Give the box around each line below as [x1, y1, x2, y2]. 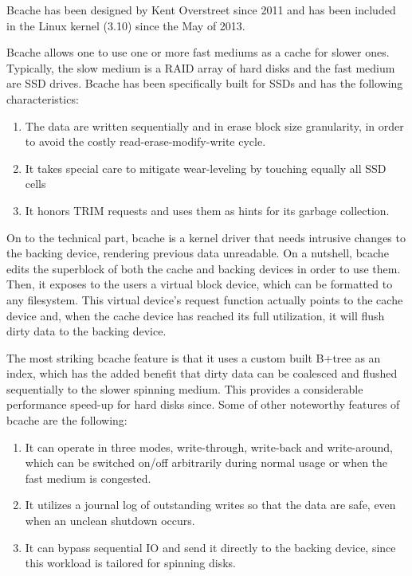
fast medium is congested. [25, 469, 151, 486]
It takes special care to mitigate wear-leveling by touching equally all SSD [25, 159, 386, 176]
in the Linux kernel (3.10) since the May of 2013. [6, 17, 245, 33]
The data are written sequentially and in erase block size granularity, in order [25, 117, 404, 134]
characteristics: [6, 90, 79, 107]
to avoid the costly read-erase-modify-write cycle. [25, 133, 266, 150]
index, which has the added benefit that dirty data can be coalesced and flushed [6, 365, 398, 382]
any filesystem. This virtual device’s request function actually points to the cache [6, 291, 403, 308]
